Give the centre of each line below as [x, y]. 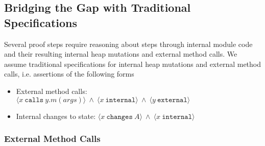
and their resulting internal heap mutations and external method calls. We [121, 54]
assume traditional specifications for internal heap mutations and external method [133, 64]
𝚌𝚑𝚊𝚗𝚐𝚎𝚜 [119, 117]
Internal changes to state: [56, 116]
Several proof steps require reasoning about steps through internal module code [128, 44]
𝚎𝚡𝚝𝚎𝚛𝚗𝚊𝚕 [172, 100]
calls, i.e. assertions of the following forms [69, 74]
